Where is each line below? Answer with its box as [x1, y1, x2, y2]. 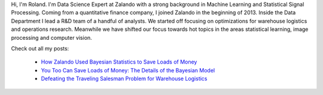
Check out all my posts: [11, 45, 69, 52]
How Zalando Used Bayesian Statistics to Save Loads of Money [41, 58, 197, 65]
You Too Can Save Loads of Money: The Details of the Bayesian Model [41, 66, 215, 74]
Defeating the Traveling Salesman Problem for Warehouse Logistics [41, 75, 208, 83]
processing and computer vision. [11, 34, 92, 41]
